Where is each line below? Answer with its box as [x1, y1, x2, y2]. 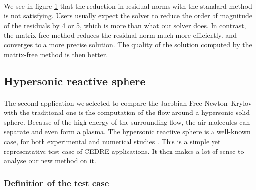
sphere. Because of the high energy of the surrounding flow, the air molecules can [4, 116, 250, 127]
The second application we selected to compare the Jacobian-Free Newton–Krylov [4, 97, 252, 108]
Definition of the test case [4, 176, 109, 189]
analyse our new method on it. [4, 155, 96, 166]
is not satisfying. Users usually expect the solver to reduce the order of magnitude [4, 10, 252, 21]
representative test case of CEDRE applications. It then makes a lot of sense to [4, 146, 244, 156]
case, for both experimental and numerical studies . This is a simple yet [4, 136, 221, 146]
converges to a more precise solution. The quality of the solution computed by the [4, 39, 252, 49]
